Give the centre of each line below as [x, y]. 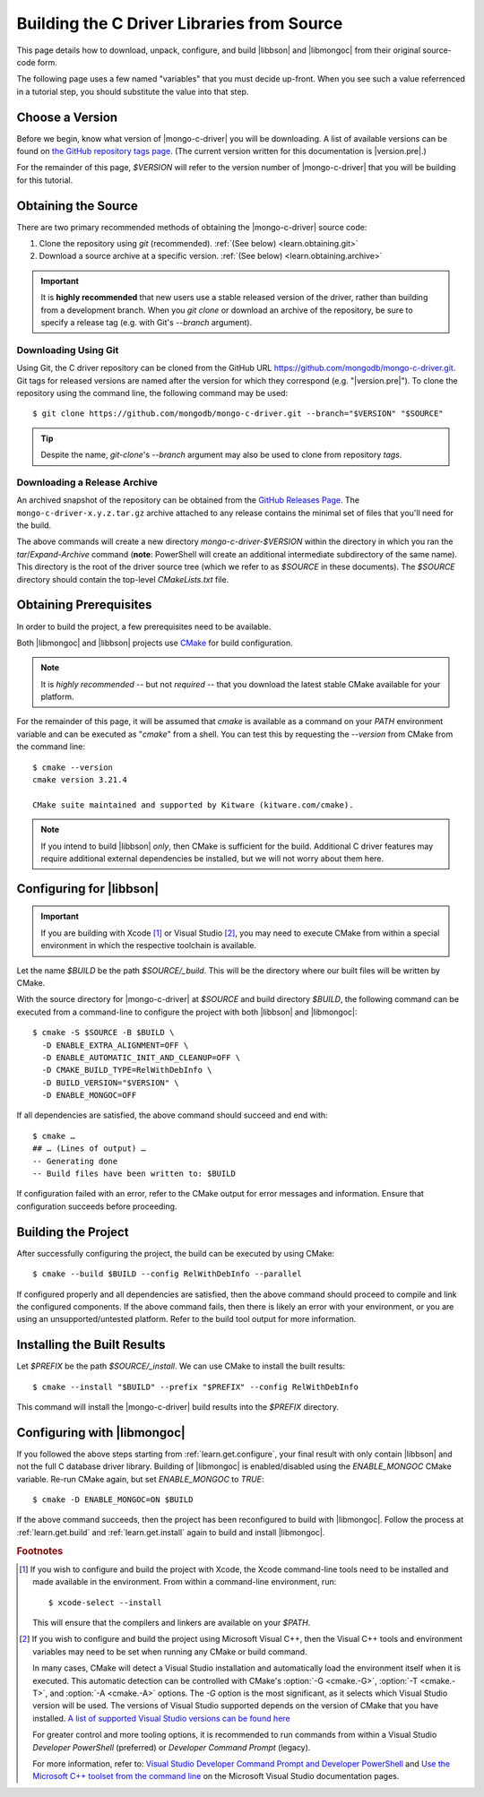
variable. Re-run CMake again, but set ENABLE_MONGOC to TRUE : [140, 1479]
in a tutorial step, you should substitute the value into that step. [133, 91]
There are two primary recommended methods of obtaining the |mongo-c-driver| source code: [192, 227]
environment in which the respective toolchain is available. [149, 946]
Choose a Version [67, 117]
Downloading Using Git [68, 350]
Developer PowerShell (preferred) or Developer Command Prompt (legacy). [172, 1747]
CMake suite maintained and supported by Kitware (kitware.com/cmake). [193, 805]
